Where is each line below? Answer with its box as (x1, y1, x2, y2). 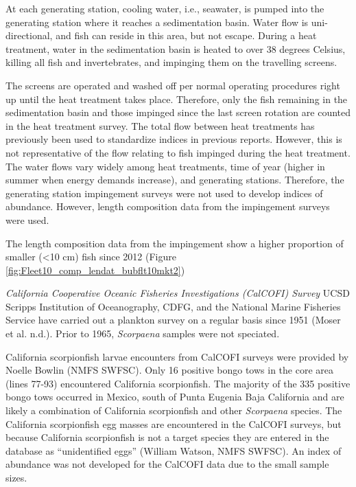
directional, (5, 28, 53, 43)
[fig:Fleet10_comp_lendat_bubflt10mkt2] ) (5, 262, 185, 277)
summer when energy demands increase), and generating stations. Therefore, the (5, 172, 344, 187)
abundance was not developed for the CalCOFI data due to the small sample (5, 457, 329, 471)
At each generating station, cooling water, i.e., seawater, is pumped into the (5, 1, 324, 15)
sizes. (5, 471, 27, 484)
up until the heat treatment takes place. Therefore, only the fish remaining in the (5, 91, 348, 106)
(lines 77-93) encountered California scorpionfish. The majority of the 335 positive (5, 376, 351, 390)
